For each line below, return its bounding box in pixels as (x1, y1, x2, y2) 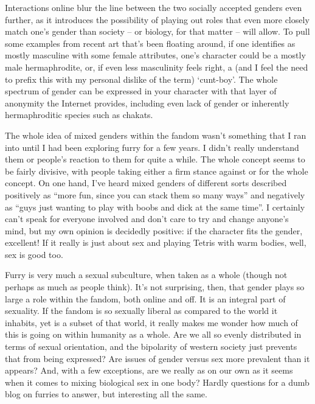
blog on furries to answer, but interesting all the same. (5, 388, 207, 400)
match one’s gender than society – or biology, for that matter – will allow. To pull (5, 25, 310, 38)
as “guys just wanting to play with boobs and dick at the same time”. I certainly (5, 200, 305, 213)
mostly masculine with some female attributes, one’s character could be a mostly (5, 49, 306, 61)
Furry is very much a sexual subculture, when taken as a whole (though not (5, 268, 288, 281)
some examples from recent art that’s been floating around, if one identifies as (5, 37, 296, 49)
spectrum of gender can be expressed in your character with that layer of (5, 85, 277, 97)
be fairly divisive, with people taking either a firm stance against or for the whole (5, 164, 308, 177)
